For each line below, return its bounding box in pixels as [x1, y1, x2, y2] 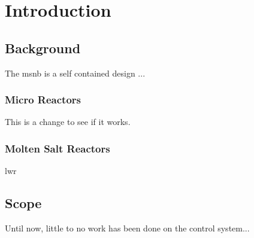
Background [5, 38, 81, 57]
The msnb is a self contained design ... [5, 66, 146, 79]
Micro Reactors [5, 92, 81, 107]
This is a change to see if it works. [5, 115, 131, 128]
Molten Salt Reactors [5, 141, 110, 155]
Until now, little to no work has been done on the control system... [5, 222, 250, 234]
